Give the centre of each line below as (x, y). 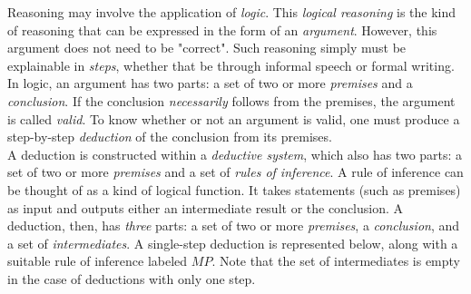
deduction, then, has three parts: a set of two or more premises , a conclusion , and (234, 225)
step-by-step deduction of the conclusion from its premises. (170, 137)
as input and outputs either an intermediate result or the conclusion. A (206, 207)
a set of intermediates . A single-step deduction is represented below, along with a (233, 243)
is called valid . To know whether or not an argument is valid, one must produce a (234, 118)
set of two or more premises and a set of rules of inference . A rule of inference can (235, 172)
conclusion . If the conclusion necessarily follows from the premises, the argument (231, 100)
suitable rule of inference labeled (98, 261)
